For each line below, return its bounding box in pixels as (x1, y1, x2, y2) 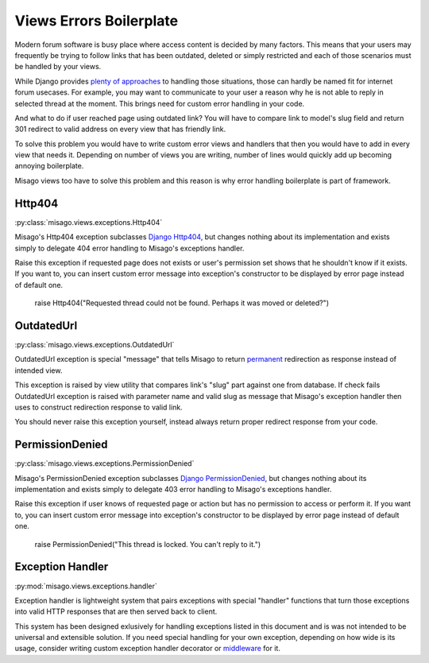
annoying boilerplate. (14, 161, 84, 171)
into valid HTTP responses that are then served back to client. (14, 607, 218, 616)
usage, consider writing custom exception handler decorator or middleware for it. (14, 644, 281, 653)
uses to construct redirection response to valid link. (14, 402, 183, 412)
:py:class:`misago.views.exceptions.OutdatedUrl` (14, 340, 175, 349)
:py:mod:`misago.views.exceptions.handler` (14, 581, 158, 591)
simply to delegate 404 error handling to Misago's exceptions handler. (14, 243, 245, 253)
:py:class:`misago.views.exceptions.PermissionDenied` (14, 459, 195, 468)
